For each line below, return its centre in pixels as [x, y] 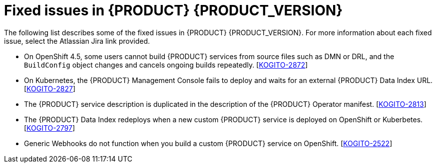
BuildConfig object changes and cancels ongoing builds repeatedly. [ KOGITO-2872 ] [166, 65]
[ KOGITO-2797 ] [50, 128]
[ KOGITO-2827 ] [50, 88]
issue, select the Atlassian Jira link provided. [77, 41]
